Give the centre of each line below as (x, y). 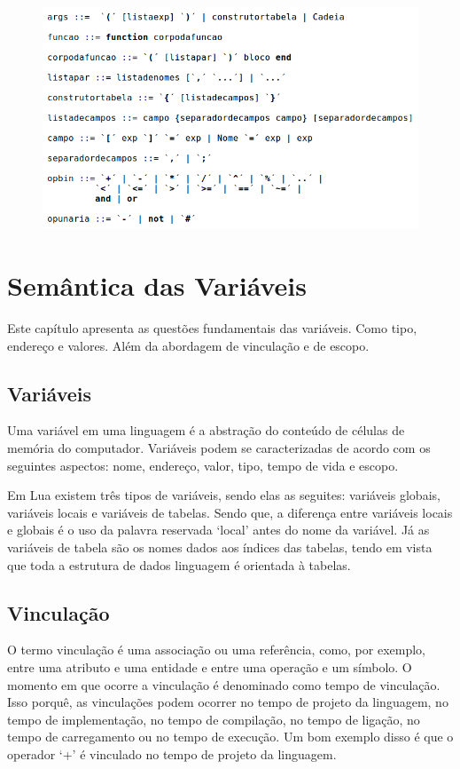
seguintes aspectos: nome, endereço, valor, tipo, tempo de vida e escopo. (203, 465)
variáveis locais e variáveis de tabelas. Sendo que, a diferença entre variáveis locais (230, 512)
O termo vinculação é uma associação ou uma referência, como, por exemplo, (216, 650)
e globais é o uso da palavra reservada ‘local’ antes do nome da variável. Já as (218, 530)
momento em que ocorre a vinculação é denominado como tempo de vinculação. (224, 684)
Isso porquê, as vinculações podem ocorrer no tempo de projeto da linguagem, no (228, 702)
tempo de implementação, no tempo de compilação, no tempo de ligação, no (214, 719)
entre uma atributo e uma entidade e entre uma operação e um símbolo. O (210, 666)
